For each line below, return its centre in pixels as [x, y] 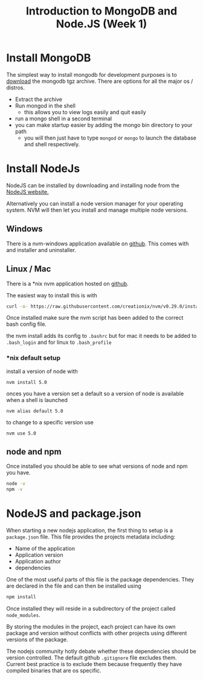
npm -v [14, 490]
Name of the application [45, 549]
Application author [38, 562]
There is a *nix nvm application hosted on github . [67, 283]
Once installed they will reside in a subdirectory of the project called [91, 609]
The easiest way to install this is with [52, 295]
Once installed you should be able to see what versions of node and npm [97, 466]
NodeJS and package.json [74, 513]
